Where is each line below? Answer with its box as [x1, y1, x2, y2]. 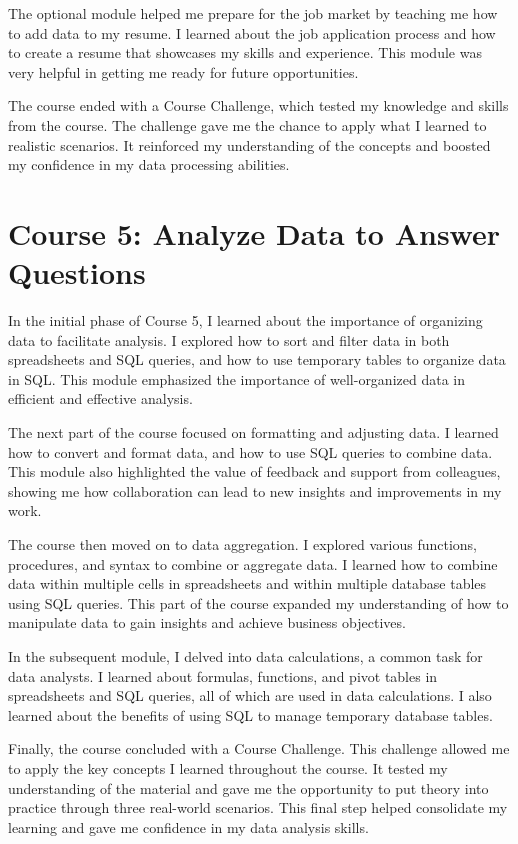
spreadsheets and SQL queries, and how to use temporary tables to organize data [8, 349, 506, 370]
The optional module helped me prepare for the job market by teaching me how [8, 3, 498, 23]
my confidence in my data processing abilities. [8, 154, 290, 175]
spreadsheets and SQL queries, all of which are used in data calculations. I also [8, 685, 492, 706]
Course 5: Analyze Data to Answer [8, 212, 500, 253]
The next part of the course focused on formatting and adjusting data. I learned [8, 422, 499, 443]
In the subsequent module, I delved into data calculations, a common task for [8, 645, 483, 666]
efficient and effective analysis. [8, 388, 193, 409]
